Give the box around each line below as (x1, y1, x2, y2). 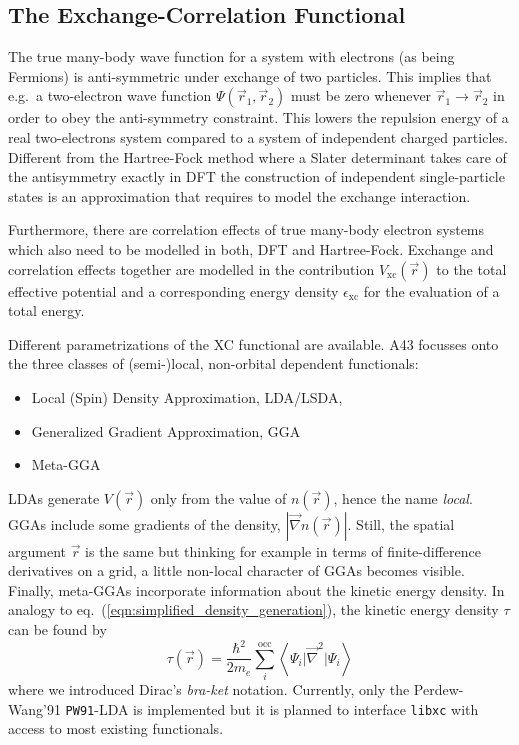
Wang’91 (8, 698, 61, 719)
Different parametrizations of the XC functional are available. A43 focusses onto (8, 333, 499, 354)
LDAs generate (8, 487, 100, 508)
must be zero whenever (290, 85, 432, 106)
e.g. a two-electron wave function (8, 85, 212, 106)
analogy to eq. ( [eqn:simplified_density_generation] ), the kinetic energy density (8, 599, 499, 620)
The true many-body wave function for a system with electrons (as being (8, 46, 455, 67)
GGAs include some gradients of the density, (8, 513, 281, 534)
